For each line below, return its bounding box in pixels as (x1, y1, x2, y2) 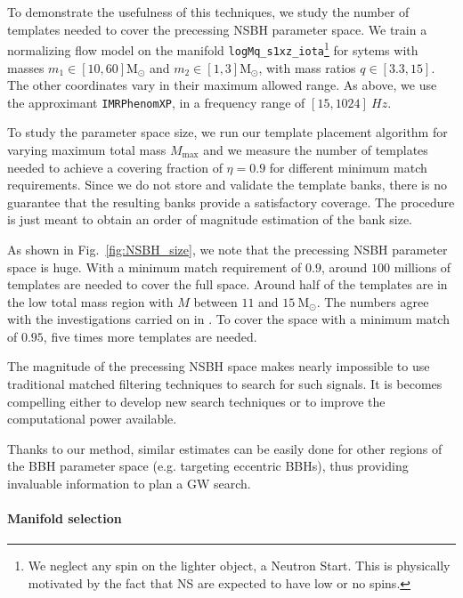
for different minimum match (269, 158, 427, 176)
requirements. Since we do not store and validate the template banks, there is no (7, 175, 447, 194)
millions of (394, 257, 451, 276)
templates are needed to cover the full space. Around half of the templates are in (7, 275, 448, 294)
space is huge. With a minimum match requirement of (7, 257, 302, 276)
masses (7, 58, 45, 77)
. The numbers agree (316, 292, 429, 311)
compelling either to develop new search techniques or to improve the (7, 392, 386, 410)
